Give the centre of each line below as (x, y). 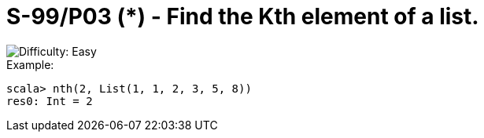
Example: (30, 64)
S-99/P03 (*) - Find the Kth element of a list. (243, 16)
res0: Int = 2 (50, 101)
